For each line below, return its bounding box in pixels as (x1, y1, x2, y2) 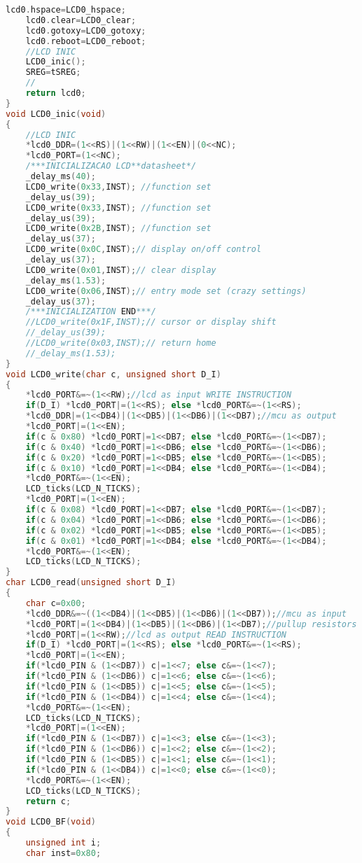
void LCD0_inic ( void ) (6, 108, 106, 119)
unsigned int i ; (25, 838, 102, 848)
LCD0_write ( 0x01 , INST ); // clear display (25, 265, 216, 275)
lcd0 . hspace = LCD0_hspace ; (6, 5, 126, 15)
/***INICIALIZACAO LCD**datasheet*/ (25, 161, 197, 171)
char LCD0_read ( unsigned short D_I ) (6, 577, 176, 588)
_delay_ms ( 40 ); (25, 171, 96, 181)
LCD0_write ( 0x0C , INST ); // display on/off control (25, 244, 262, 255)
